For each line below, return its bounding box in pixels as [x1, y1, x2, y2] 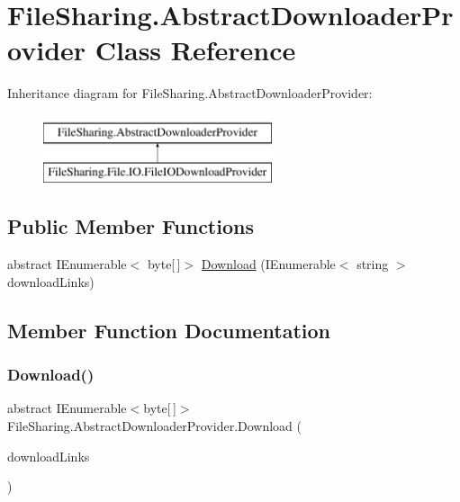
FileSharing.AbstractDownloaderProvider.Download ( [7, 417, 302, 435]
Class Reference [95, 31, 296, 68]
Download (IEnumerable [201, 255, 336, 273]
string [356, 255, 389, 273]
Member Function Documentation [7, 316, 331, 344]
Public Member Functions [7, 212, 254, 240]
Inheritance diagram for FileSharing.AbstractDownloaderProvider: [7, 84, 373, 103]
